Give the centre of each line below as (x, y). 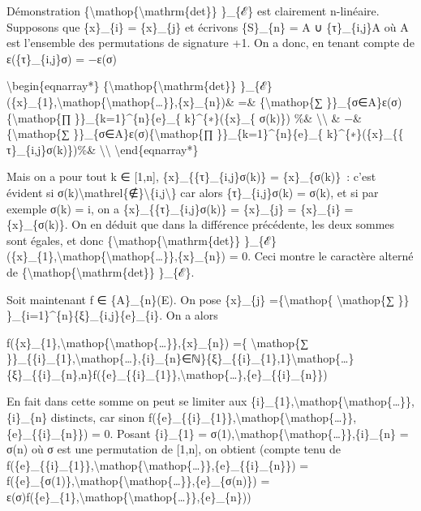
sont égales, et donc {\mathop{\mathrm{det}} (124, 240)
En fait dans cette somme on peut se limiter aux (127, 401)
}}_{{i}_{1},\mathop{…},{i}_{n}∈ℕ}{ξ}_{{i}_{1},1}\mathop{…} (180, 358)
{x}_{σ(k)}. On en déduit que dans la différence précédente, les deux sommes (201, 224)
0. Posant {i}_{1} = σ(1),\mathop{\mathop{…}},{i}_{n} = (256, 433)
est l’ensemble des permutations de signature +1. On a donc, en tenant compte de (210, 43)
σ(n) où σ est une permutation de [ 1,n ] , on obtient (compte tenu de (174, 449)
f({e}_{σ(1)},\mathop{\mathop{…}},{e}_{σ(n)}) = (138, 481)
